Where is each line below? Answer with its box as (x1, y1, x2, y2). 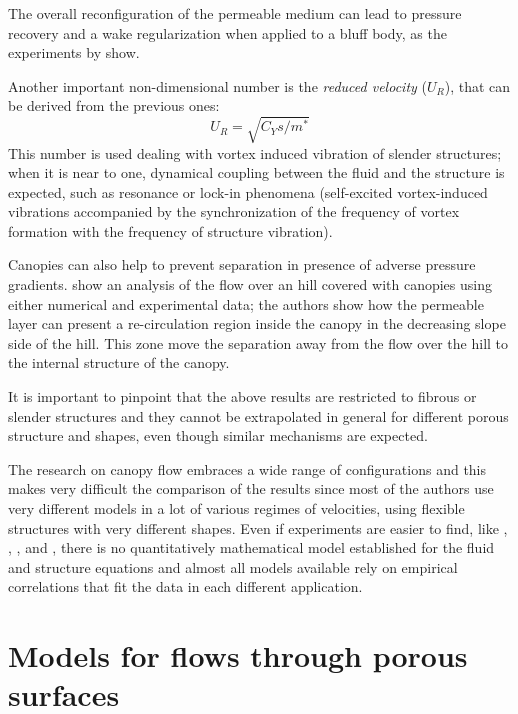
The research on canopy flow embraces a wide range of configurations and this (8, 458, 487, 479)
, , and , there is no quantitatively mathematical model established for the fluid (8, 537, 495, 558)
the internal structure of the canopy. (8, 352, 230, 373)
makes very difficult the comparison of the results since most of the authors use (8, 478, 494, 499)
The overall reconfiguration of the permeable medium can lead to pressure (8, 3, 462, 23)
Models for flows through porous (8, 635, 468, 676)
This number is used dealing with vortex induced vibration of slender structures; (8, 142, 502, 163)
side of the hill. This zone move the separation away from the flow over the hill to (8, 332, 509, 353)
